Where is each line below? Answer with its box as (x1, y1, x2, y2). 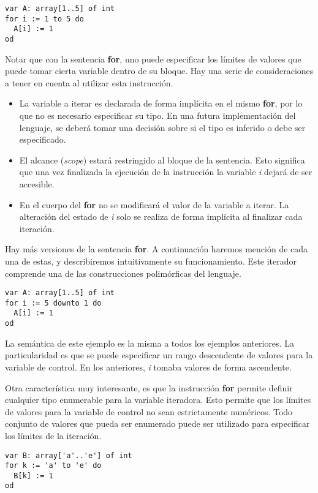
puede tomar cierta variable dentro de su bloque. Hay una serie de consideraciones (5, 64, 314, 77)
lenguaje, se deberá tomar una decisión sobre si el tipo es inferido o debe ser (19, 121, 306, 134)
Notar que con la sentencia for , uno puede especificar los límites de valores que (5, 52, 301, 65)
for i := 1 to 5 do (5, 14, 84, 23)
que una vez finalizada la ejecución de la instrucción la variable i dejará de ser (19, 165, 312, 178)
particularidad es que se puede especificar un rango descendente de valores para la (5, 348, 313, 361)
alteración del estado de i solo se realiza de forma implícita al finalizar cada (19, 210, 303, 223)
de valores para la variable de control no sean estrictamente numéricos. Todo (5, 405, 293, 418)
